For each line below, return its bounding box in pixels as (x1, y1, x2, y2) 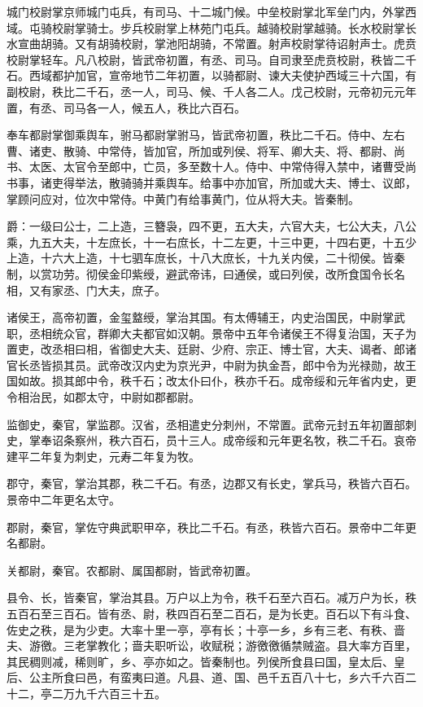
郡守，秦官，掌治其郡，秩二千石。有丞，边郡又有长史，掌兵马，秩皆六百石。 (7, 475, 416, 492)
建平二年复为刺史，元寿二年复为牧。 (7, 447, 200, 464)
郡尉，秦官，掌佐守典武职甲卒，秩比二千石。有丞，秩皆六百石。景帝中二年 (7, 518, 405, 535)
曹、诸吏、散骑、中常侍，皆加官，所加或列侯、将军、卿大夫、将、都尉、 (7, 142, 394, 159)
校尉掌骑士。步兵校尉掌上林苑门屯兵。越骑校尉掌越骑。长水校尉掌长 (51, 19, 416, 36)
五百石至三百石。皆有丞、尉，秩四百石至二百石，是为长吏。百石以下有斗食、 (7, 605, 416, 621)
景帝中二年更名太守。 (7, 491, 120, 508)
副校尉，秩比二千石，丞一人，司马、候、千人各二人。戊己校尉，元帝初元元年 (7, 82, 416, 99)
